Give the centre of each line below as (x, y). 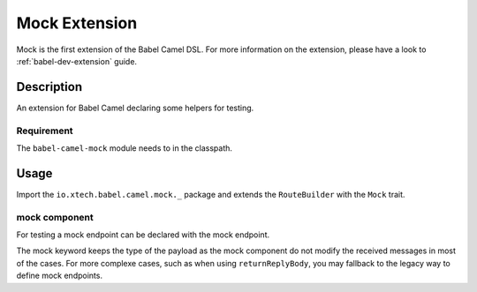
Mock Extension (77, 23)
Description (49, 87)
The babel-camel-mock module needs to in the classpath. (125, 148)
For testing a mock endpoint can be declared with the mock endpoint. (143, 235)
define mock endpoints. (60, 276)
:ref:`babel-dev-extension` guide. (76, 61)
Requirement (45, 131)
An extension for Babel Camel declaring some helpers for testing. (135, 108)
